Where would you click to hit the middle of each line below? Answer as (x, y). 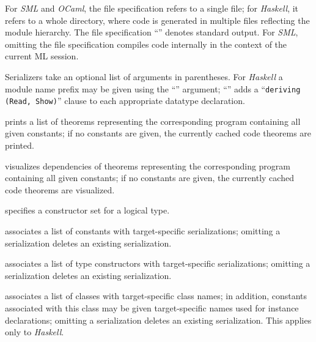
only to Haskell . (35, 332)
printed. (20, 145)
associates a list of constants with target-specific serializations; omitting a (143, 231)
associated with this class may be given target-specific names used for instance (152, 308)
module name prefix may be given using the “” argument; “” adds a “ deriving (153, 88)
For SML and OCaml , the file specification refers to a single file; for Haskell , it (152, 8)
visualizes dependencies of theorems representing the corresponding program (148, 165)
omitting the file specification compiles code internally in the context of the (146, 44)
